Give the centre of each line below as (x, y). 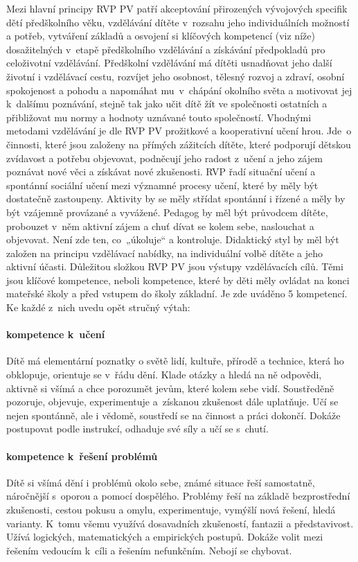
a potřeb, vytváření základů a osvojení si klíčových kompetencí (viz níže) (161, 36)
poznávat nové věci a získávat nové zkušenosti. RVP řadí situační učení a (161, 172)
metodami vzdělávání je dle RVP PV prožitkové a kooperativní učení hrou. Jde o (179, 131)
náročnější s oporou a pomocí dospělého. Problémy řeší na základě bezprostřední (178, 496)
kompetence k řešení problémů (82, 456)
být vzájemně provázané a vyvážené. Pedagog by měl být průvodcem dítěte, (167, 212)
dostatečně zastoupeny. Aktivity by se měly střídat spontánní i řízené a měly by (176, 199)
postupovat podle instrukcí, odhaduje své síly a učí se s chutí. (137, 429)
